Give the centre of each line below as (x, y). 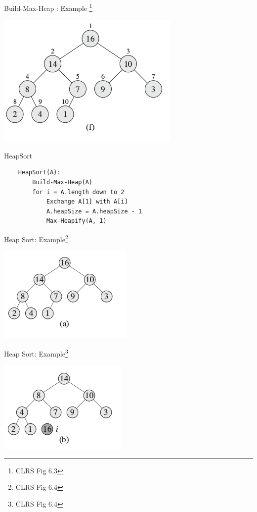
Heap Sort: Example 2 (36, 238)
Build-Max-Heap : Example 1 (48, 7)
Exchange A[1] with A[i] (87, 202)
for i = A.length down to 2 (78, 192)
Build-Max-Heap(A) (62, 182)
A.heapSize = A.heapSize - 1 (94, 211)
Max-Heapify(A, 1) (76, 221)
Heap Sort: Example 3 (36, 353)
